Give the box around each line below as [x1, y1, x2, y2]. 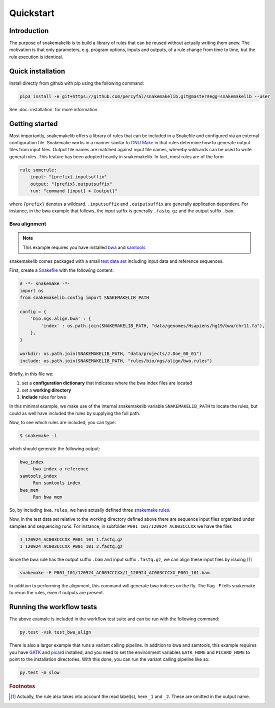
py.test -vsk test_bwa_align [19, 629, 91, 635]
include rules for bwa [21, 394, 66, 400]
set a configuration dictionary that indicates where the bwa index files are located [21, 380, 192, 386]
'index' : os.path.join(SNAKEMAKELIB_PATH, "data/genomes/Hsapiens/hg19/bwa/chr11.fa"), [40, 323, 265, 328]
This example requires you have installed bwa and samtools [22, 244, 146, 250]
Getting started [9, 119, 58, 128]
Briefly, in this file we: [9, 371, 53, 377]
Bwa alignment [9, 220, 46, 227]
